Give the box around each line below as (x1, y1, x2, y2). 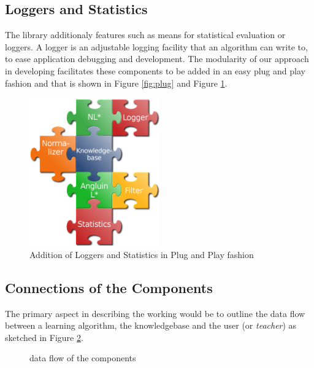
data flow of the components (29, 351, 136, 364)
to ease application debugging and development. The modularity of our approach (5, 52, 309, 65)
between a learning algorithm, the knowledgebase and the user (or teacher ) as (5, 319, 297, 332)
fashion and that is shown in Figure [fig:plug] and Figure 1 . (5, 76, 228, 89)
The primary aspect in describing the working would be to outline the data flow (5, 307, 305, 319)
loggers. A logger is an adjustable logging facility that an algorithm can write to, (5, 40, 308, 53)
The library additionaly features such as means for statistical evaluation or (5, 28, 286, 41)
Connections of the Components (5, 278, 213, 297)
